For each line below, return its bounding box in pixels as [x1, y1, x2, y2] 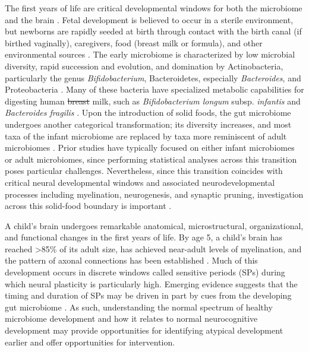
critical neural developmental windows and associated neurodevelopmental [5, 176, 275, 188]
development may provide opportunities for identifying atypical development [5, 324, 283, 337]
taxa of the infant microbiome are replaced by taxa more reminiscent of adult [5, 129, 287, 142]
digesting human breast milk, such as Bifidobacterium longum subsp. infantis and [5, 94, 301, 107]
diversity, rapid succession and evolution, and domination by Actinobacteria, [5, 59, 283, 72]
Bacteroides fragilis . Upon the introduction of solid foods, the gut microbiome [5, 106, 291, 119]
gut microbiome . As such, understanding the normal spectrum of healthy [5, 300, 273, 313]
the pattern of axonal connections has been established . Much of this [5, 254, 258, 267]
